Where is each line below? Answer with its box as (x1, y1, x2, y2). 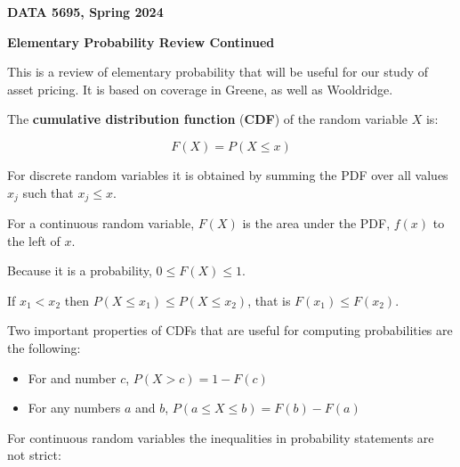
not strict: (7, 446, 61, 464)
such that (22, 183, 74, 201)
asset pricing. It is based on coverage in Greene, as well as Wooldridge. (7, 79, 393, 98)
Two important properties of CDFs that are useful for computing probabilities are (7, 321, 453, 340)
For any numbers (28, 398, 121, 417)
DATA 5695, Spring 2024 (7, 3, 164, 20)
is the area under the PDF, (242, 214, 391, 233)
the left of (7, 231, 61, 250)
